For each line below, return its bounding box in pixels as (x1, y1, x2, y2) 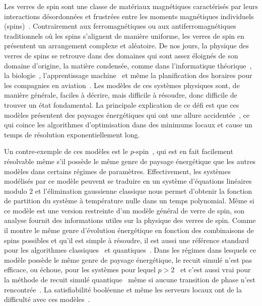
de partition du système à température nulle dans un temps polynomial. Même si (4, 195, 254, 206)
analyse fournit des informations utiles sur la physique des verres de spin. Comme (4, 215, 256, 225)
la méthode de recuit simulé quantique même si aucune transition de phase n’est (4, 274, 255, 285)
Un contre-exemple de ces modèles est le (4, 146, 128, 157)
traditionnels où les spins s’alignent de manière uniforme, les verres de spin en (4, 30, 244, 41)
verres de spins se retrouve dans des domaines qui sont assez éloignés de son (4, 50, 238, 60)
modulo (4, 185, 27, 196)
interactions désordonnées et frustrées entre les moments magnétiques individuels (4, 11, 254, 21)
